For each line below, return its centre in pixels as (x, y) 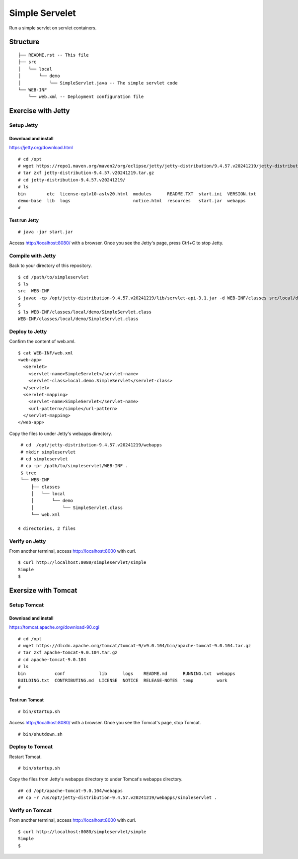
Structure (24, 42)
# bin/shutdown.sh (40, 734)
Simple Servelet (43, 13)
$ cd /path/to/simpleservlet (53, 277)
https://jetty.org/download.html (41, 148)
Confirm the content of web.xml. (42, 342)
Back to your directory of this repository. (50, 265)
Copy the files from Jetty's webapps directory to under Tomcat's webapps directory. (96, 779)
